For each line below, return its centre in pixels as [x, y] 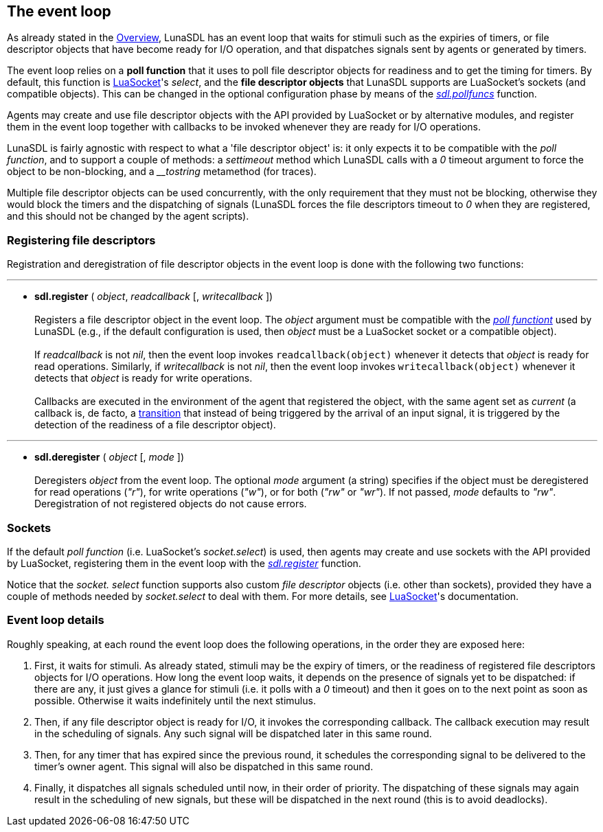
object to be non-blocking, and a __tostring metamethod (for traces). [162, 172]
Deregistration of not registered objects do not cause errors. [171, 504]
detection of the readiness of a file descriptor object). [155, 425]
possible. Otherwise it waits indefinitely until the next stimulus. [175, 700]
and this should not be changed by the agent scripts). [128, 216]
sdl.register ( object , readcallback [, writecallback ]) [154, 297]
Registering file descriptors [81, 240]
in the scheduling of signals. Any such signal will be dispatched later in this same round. [233, 733]
